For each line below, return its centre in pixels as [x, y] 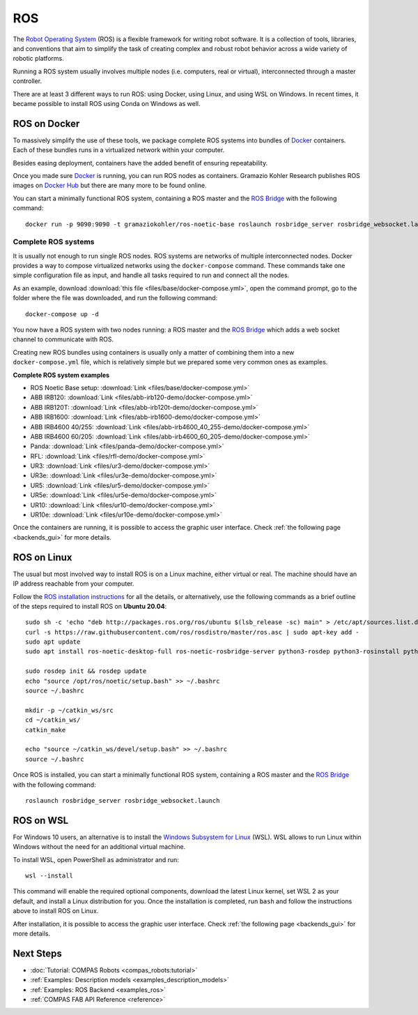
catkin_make [46, 730]
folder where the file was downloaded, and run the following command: [115, 298]
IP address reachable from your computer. [73, 584]
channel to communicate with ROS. [63, 339]
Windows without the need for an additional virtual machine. [99, 847]
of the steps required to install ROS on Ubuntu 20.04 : [90, 606]
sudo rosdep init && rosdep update [86, 671]
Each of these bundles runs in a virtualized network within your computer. [119, 150]
